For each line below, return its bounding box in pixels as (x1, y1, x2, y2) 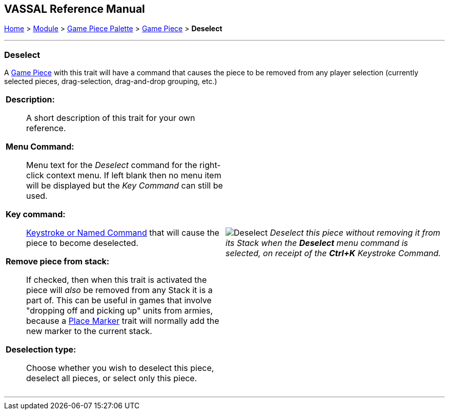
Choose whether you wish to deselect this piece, (26, 363, 214, 374)
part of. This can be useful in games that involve (26, 295, 212, 306)
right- (199, 160, 221, 171)
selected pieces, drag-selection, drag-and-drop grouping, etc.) (4, 77, 217, 86)
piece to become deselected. (26, 238, 138, 249)
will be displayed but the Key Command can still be (26, 180, 223, 191)
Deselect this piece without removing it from (270, 227, 440, 238)
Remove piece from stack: (6, 256, 110, 267)
